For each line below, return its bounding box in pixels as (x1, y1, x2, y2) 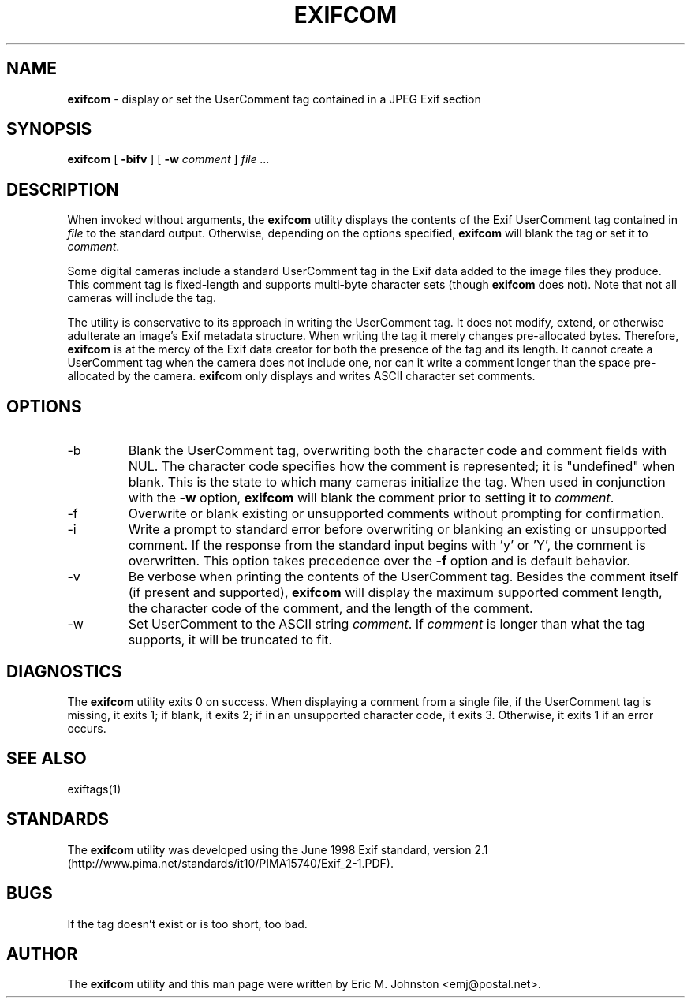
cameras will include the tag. (67, 291, 216, 305)
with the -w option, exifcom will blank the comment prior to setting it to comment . (128, 490, 614, 506)
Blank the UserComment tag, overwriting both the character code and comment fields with (128, 442, 667, 459)
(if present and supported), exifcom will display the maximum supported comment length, (128, 584, 663, 601)
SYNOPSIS (6, 119, 92, 140)
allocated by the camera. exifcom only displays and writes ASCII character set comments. (67, 369, 536, 383)
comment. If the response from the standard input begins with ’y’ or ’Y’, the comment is (128, 537, 646, 554)
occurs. (67, 721, 106, 735)
